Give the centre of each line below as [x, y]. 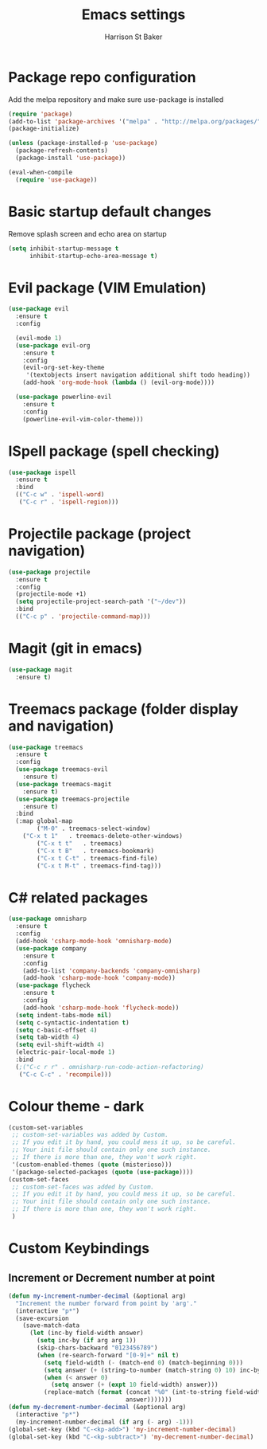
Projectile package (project [100, 534]
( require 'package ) [41, 114]
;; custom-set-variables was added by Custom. [90, 1135]
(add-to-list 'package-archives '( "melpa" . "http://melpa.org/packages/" [135, 121]
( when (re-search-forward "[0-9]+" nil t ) [108, 1355]
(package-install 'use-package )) [71, 158]
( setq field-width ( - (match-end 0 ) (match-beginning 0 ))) [143, 1363]
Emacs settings [133, 15]
